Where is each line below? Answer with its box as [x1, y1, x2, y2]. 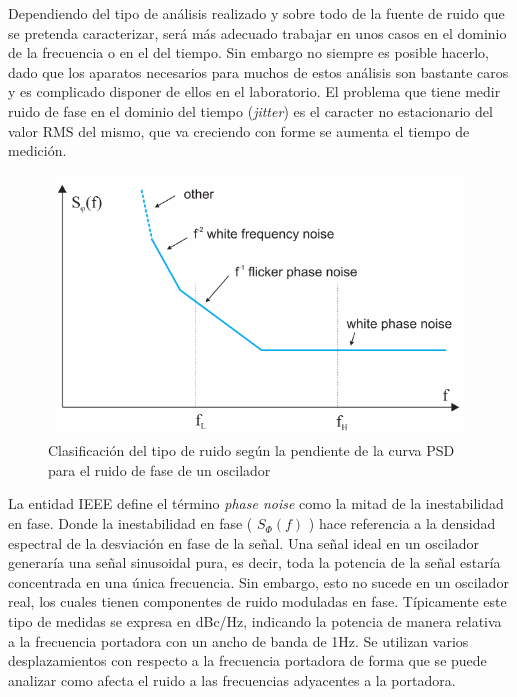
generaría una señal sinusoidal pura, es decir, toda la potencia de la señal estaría [8, 552, 501, 573]
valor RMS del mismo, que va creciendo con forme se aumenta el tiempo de [8, 120, 470, 141]
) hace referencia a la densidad [308, 513, 496, 534]
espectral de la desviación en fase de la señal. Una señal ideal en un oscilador [8, 532, 480, 553]
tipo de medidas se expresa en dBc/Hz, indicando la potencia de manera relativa [8, 611, 502, 632]
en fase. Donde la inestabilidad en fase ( [8, 513, 253, 534]
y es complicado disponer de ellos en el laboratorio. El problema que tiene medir [8, 81, 501, 102]
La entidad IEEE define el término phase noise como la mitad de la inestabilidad [8, 493, 504, 514]
